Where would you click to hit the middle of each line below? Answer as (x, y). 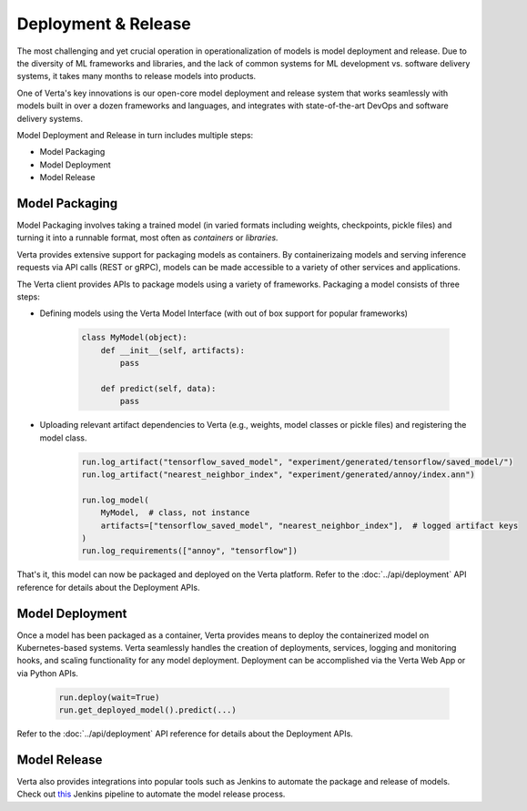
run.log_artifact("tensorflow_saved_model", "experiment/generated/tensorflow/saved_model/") (298, 461)
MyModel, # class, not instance (175, 513)
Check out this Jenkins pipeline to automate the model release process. (151, 794)
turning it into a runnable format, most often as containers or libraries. (147, 238)
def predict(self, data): (158, 388)
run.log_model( (115, 500)
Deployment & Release (104, 24)
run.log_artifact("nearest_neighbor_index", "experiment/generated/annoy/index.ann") (278, 475)
